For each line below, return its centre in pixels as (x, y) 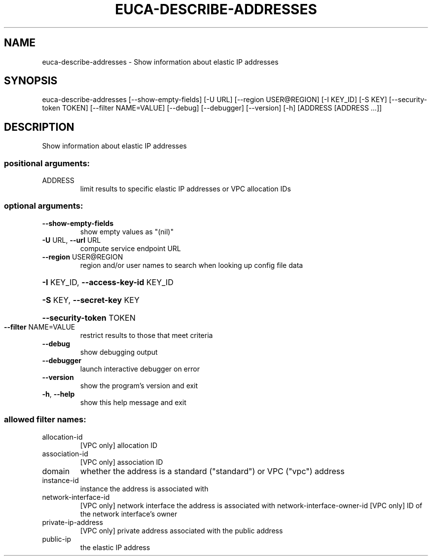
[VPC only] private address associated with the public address (181, 530)
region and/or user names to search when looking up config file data (192, 265)
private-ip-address (72, 522)
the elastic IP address (115, 547)
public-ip (56, 539)
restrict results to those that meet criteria (146, 335)
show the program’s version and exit (139, 385)
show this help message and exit (133, 402)
